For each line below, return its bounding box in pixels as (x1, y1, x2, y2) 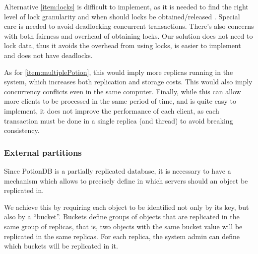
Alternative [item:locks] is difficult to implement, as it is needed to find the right (4, 1, 249, 11)
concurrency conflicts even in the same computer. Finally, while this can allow (4, 86, 241, 96)
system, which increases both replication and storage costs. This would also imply (4, 76, 253, 87)
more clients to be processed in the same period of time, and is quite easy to (4, 96, 236, 106)
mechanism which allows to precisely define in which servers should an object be (4, 175, 248, 186)
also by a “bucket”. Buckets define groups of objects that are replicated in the (4, 211, 240, 222)
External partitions (4, 146, 82, 158)
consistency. (4, 125, 40, 135)
